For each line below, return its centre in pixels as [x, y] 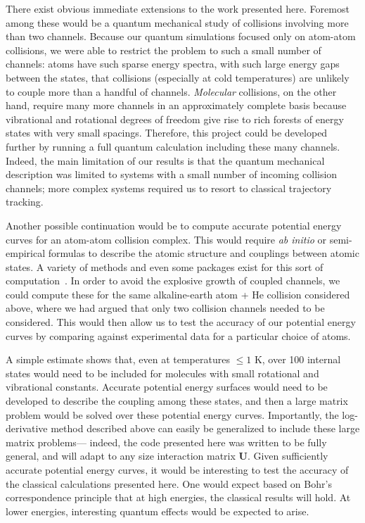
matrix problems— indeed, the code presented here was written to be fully [166, 442]
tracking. [25, 202]
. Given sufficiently [288, 456]
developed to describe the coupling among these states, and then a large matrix [177, 401]
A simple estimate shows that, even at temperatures [118, 359]
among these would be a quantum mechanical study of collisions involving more [177, 22]
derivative [27, 428]
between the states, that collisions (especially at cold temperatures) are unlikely [178, 77]
